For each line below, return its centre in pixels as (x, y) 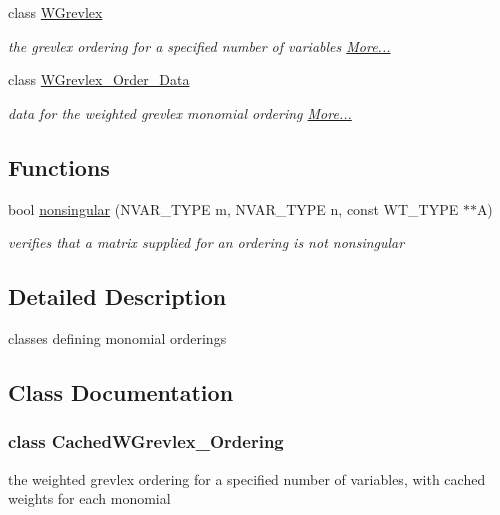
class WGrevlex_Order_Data (99, 79)
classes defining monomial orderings (117, 337)
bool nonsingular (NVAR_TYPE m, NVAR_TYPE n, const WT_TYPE (233, 208)
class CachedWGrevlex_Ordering (146, 441)
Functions (59, 166)
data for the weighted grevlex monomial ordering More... (180, 112)
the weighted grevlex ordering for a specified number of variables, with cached (247, 478)
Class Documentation (121, 391)
